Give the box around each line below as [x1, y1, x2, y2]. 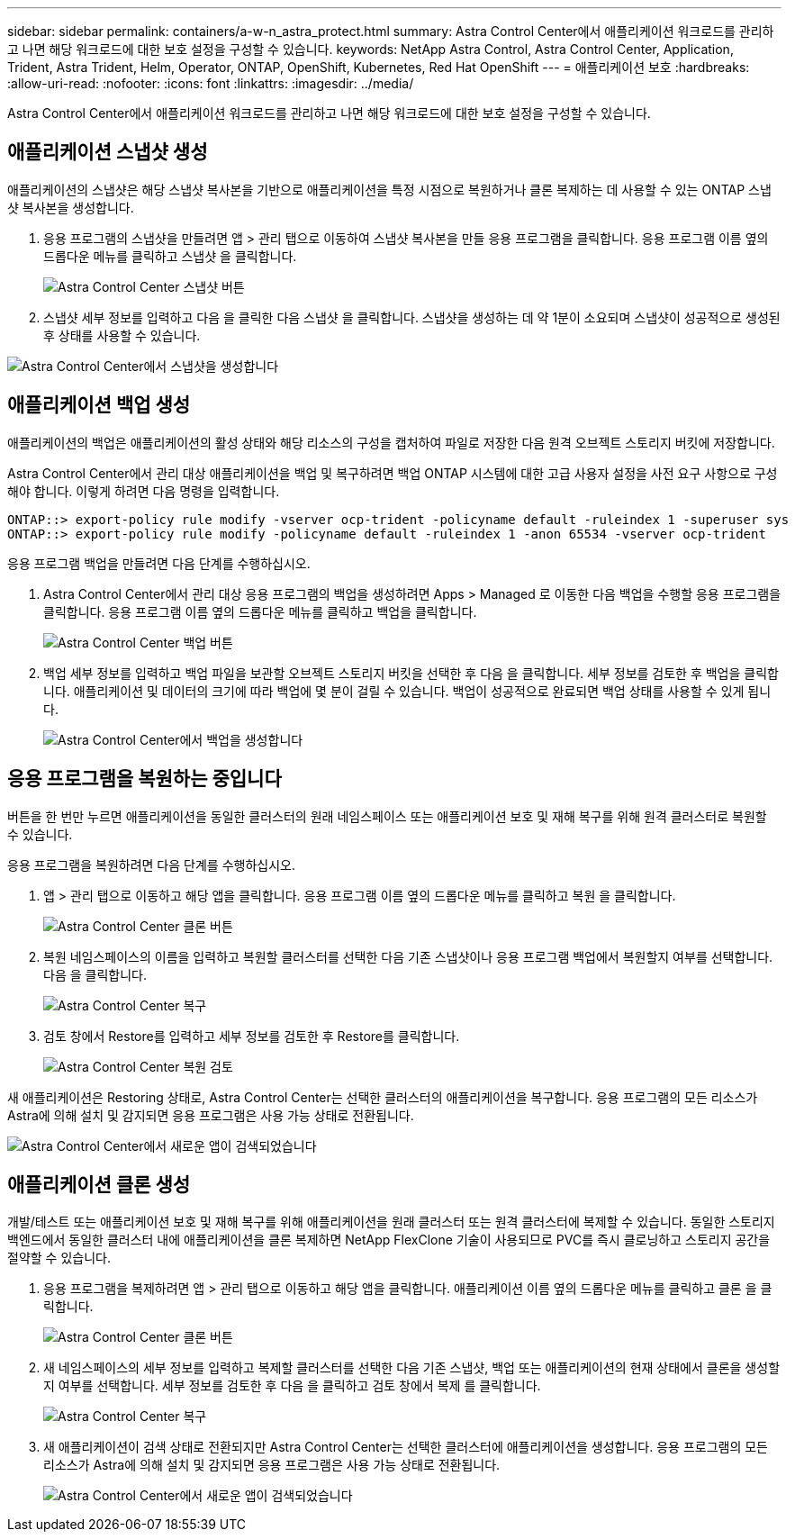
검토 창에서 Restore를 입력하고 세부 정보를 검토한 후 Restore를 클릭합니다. [43, 1028, 460, 1044]
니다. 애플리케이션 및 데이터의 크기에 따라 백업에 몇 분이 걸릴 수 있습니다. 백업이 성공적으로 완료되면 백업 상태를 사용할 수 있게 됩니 [43, 683, 772, 699]
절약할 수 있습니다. [7, 1250, 111, 1266]
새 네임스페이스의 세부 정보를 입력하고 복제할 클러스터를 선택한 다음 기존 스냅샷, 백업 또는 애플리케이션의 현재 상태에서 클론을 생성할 [43, 1360, 781, 1376]
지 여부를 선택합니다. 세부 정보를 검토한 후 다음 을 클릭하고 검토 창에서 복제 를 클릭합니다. [43, 1378, 541, 1394]
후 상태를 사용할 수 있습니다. [43, 327, 201, 343]
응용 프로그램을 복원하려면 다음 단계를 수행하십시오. [7, 856, 295, 873]
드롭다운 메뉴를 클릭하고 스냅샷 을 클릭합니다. [43, 248, 297, 264]
